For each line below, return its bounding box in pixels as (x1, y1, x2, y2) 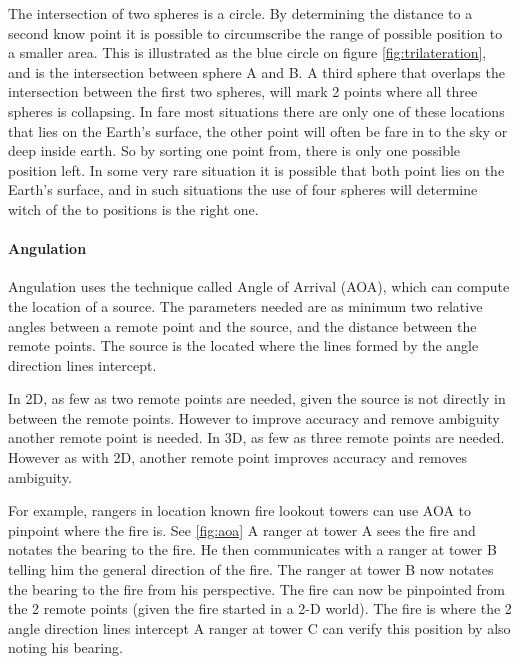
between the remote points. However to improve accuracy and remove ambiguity (8, 407, 500, 428)
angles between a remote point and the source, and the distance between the (8, 315, 477, 336)
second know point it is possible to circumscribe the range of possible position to (8, 22, 503, 43)
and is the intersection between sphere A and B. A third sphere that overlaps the (8, 61, 505, 82)
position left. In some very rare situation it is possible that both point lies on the (8, 159, 505, 180)
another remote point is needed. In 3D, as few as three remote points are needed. (8, 427, 505, 448)
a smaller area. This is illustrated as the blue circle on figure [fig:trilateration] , (8, 42, 487, 63)
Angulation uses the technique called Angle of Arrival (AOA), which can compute (8, 276, 510, 297)
